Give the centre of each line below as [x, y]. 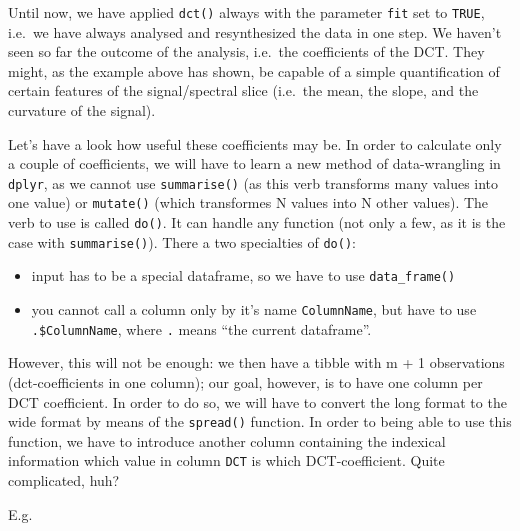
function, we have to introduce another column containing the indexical [227, 440]
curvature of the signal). [82, 110]
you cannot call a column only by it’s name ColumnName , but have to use [254, 309]
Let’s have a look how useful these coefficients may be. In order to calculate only [255, 143]
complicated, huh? [64, 480]
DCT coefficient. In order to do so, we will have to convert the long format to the [257, 401]
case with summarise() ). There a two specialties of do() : [182, 241]
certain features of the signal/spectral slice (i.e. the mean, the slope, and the [243, 90]
